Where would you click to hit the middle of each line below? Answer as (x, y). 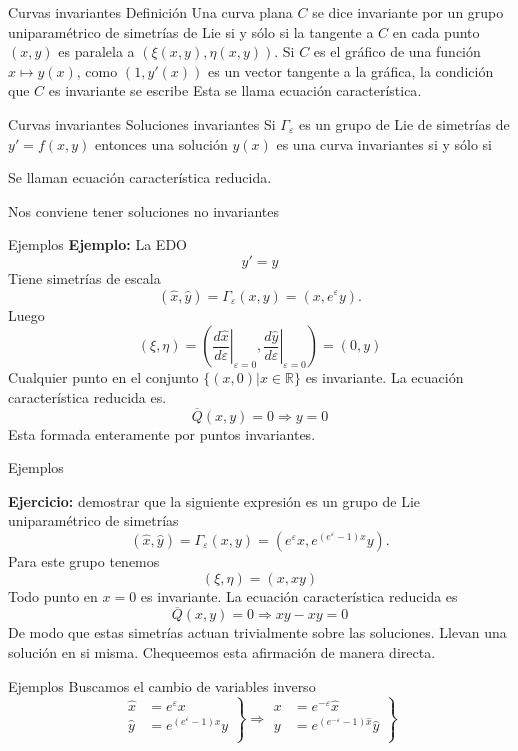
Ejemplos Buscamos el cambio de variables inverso (162, 685)
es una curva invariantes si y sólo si (384, 143)
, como (97, 70)
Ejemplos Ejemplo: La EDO (97, 244)
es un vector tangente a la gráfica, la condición (350, 70)
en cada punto (436, 31)
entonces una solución (161, 143)
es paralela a (96, 51)
